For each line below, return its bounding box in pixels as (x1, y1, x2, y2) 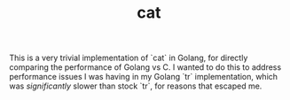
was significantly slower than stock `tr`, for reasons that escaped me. (9, 81, 263, 91)
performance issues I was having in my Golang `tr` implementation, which (9, 72, 278, 82)
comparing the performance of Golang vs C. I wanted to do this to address (9, 62, 282, 73)
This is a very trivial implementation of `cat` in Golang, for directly (9, 52, 248, 64)
